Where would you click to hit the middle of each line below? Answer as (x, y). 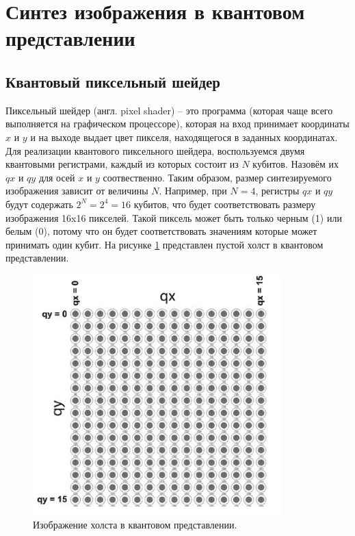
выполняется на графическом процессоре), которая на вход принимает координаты (177, 124)
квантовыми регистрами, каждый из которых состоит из (122, 164)
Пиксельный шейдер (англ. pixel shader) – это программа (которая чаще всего (169, 110)
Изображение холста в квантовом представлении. (135, 525)
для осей (57, 177)
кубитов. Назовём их (296, 164)
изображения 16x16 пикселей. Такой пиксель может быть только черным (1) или (174, 217)
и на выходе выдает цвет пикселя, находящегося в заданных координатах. (184, 137)
